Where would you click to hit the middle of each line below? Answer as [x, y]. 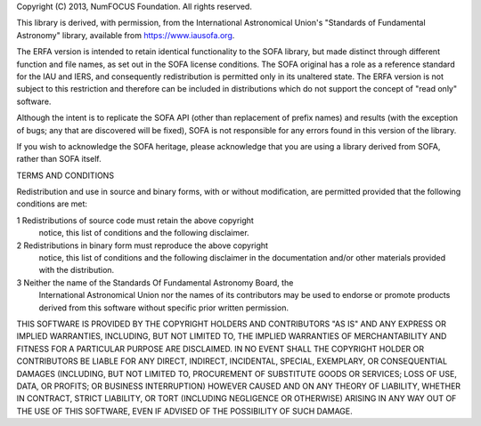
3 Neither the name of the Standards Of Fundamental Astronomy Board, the [155, 282]
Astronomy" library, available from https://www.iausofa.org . [126, 35]
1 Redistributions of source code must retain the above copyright [135, 220]
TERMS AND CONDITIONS [65, 175]
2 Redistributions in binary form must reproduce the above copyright [143, 245]
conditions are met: [52, 204]
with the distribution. [77, 270]
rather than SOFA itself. [59, 159]
